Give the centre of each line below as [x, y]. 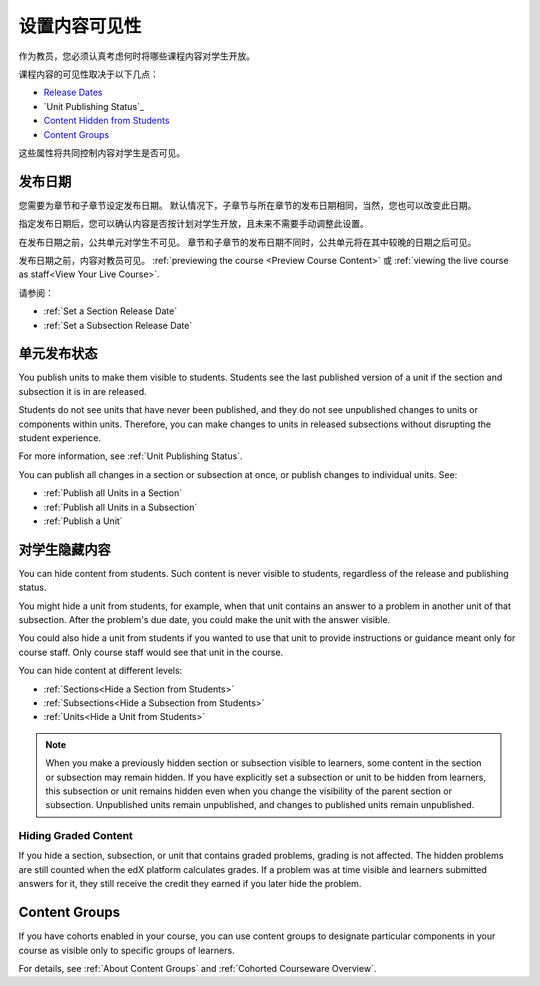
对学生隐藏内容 [64, 549]
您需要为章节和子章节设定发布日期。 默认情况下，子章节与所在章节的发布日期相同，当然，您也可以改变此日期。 [247, 205]
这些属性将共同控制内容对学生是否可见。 [101, 152]
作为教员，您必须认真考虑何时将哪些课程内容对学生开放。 [136, 56]
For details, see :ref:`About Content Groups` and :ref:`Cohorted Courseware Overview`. [197, 968]
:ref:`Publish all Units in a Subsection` [120, 507]
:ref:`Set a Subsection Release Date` [118, 325]
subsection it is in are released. [82, 391]
